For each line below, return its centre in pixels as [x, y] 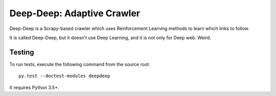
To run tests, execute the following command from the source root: [80, 64]
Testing [22, 52]
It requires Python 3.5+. [34, 87]
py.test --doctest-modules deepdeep [64, 76]
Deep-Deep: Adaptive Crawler [75, 13]
